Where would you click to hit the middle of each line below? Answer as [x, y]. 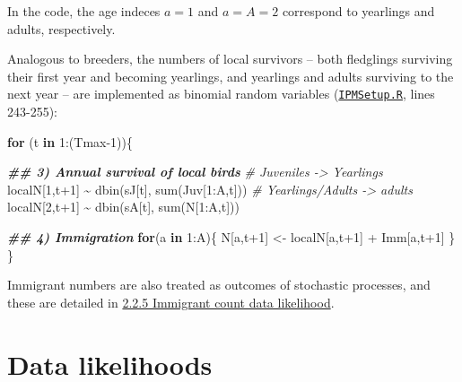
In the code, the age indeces [84, 11]
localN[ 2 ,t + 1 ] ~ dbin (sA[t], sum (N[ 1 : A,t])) [123, 207]
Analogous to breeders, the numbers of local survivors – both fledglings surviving [230, 59]
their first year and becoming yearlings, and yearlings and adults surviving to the [231, 76]
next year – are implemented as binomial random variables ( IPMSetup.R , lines [221, 94]
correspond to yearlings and [358, 11]
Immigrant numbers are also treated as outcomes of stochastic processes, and [219, 285]
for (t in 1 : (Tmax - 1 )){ [70, 141]
